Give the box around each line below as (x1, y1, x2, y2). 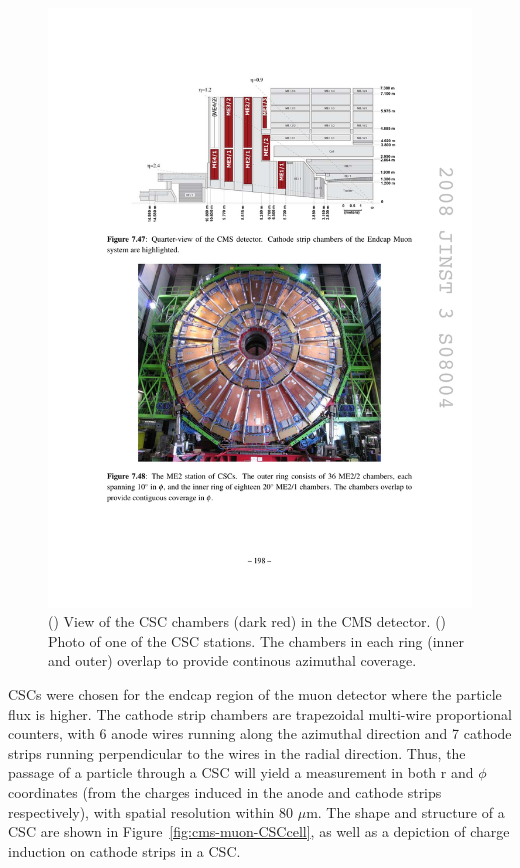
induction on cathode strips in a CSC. (8, 840, 241, 861)
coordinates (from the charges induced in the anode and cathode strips (8, 782, 442, 803)
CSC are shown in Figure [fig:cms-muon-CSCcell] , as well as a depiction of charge (8, 821, 510, 842)
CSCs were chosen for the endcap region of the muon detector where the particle (8, 684, 502, 705)
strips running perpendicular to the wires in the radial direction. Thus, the (8, 742, 466, 763)
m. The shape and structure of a (306, 801, 505, 822)
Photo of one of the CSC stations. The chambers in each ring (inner (48, 630, 464, 651)
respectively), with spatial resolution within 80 (8, 801, 293, 822)
